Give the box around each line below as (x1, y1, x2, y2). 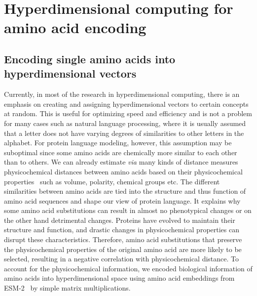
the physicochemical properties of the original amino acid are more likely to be (4, 244, 242, 254)
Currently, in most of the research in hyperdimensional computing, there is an (4, 89, 240, 99)
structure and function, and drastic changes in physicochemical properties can (4, 224, 239, 235)
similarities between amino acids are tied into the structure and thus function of (4, 186, 246, 196)
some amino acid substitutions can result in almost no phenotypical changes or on (4, 205, 252, 215)
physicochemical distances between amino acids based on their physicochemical (4, 166, 243, 176)
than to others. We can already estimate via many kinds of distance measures (4, 157, 238, 167)
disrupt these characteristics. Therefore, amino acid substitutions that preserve (4, 234, 242, 245)
